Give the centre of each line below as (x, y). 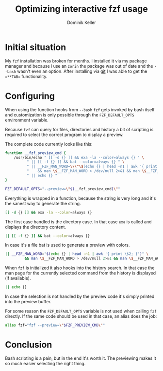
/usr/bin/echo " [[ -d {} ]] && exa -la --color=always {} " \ (79, 157)
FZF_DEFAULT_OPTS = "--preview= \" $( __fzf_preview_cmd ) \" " (63, 189)
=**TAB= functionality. (26, 76)
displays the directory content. (36, 227)
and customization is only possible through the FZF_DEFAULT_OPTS (70, 115)
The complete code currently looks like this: (49, 144)
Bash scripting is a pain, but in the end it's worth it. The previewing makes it (81, 358)
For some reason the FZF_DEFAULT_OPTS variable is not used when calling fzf (81, 311)
